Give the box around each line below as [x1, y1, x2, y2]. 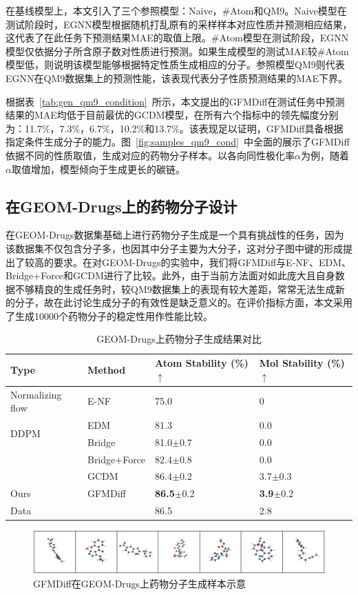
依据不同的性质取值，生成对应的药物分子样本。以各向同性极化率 [6, 148, 295, 162]
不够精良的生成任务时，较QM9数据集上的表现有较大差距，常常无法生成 [14, 281, 335, 296]
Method [87, 362, 126, 376]
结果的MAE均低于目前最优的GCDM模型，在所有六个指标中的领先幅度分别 [6, 108, 339, 122]
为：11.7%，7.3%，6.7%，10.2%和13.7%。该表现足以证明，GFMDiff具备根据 [6, 121, 344, 135]
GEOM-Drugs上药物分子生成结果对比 [96, 332, 262, 346]
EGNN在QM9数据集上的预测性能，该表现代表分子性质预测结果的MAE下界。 [6, 70, 348, 85]
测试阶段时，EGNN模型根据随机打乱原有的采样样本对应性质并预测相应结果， [6, 17, 352, 31]
